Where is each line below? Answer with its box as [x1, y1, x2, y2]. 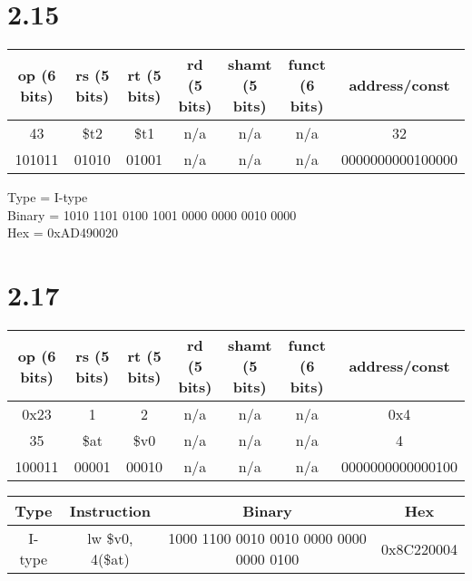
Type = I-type [7, 188, 88, 207]
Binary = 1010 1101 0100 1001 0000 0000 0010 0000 [7, 205, 297, 224]
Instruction [69, 500, 151, 522]
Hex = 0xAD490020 [7, 223, 118, 242]
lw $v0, [87, 528, 133, 549]
